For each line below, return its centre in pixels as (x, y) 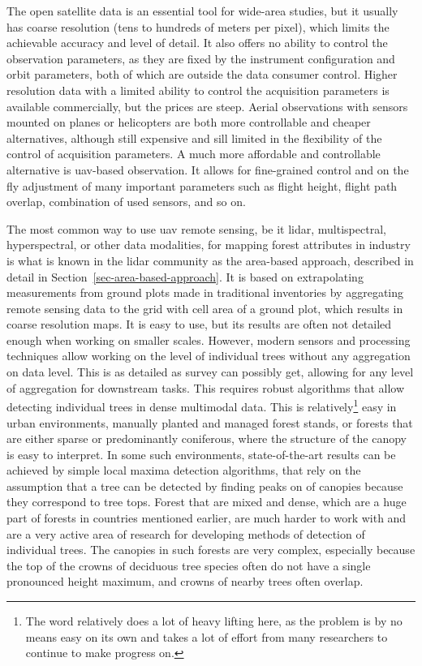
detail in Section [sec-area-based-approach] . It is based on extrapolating (185, 276)
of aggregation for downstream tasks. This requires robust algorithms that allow (206, 387)
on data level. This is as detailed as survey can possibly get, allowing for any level (210, 372)
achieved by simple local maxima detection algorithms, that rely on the (184, 470)
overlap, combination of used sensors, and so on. (126, 202)
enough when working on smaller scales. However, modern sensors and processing (209, 339)
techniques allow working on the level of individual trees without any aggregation (209, 356)
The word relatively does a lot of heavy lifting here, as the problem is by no (214, 621)
